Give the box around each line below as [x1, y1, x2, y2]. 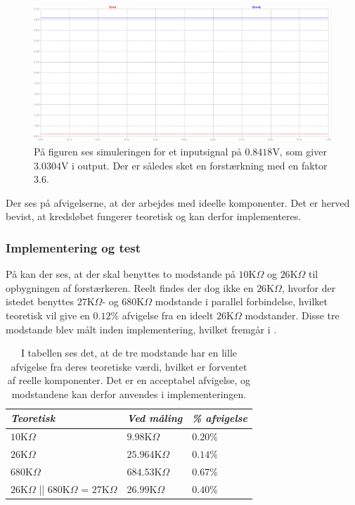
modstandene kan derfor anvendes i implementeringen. [11, 386, 247, 401]
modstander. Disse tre [245, 307, 340, 322]
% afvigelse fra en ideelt [110, 307, 214, 322]
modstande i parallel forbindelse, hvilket [155, 294, 328, 309]
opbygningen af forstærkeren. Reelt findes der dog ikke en [6, 280, 254, 295]
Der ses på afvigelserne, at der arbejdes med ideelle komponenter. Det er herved [6, 195, 350, 210]
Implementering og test [6, 238, 141, 256]
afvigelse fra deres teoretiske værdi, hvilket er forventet [11, 359, 247, 373]
